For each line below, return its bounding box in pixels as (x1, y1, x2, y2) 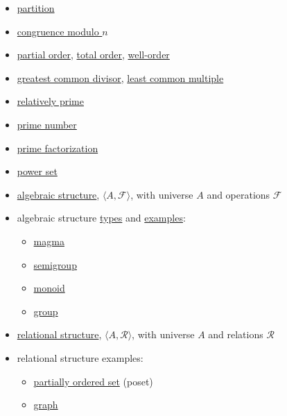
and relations (208, 327, 263, 342)
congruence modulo (17, 24, 99, 38)
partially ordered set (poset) (33, 374, 153, 388)
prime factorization (17, 140, 98, 155)
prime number (17, 117, 77, 131)
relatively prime (17, 94, 84, 108)
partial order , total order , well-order (17, 47, 170, 62)
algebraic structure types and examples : (17, 210, 186, 225)
